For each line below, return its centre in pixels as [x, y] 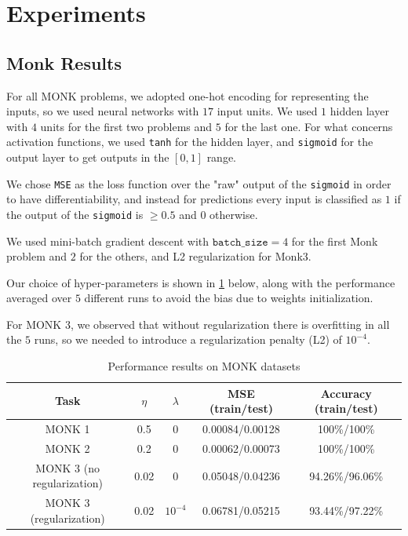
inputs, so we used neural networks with [103, 111]
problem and [37, 256]
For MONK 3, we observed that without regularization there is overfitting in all [198, 324]
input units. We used [267, 111]
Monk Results [64, 62]
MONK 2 [67, 448]
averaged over [39, 298]
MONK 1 [67, 429]
